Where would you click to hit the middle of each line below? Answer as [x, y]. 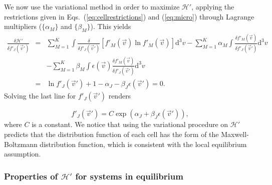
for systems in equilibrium [129, 176]
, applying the [213, 6]
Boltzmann [21, 144]
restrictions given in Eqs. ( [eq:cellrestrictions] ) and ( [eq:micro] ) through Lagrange [129, 16]
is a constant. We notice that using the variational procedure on [130, 124]
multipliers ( [23, 26]
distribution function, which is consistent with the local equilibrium [143, 144]
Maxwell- [235, 134]
